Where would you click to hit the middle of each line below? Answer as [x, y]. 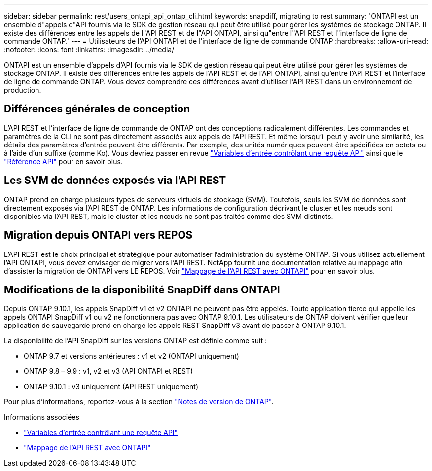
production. [23, 90]
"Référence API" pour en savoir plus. [63, 161]
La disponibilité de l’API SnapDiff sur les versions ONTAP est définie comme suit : [135, 341]
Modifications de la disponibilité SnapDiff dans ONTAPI [142, 290]
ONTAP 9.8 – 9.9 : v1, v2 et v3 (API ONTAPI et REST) [108, 371]
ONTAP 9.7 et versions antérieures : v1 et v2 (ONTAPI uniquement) [131, 356]
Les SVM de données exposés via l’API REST [115, 181]
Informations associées [42, 417]
